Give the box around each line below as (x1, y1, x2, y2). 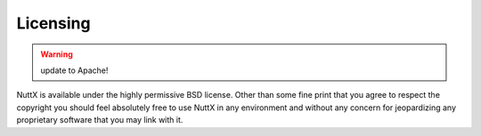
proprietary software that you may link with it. (16, 115, 183, 125)
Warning (40, 49, 73, 60)
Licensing (16, 13, 91, 33)
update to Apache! (40, 65, 109, 76)
